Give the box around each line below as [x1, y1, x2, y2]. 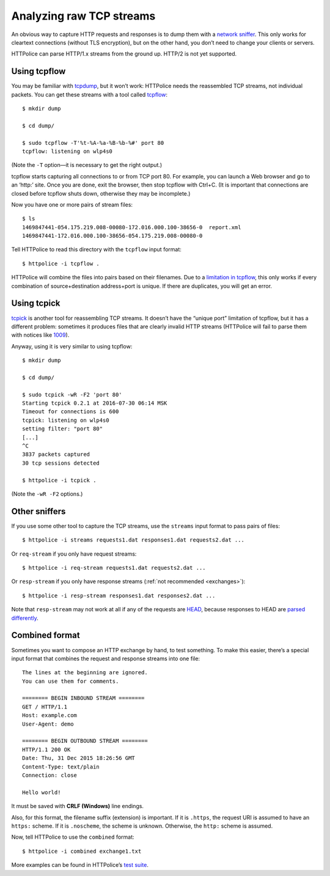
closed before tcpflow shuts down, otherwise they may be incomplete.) [11, 190, 191, 197]
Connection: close [22, 772, 78, 779]
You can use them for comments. [22, 677, 119, 685]
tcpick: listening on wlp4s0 [22, 416, 109, 424]
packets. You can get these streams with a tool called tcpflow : [11, 90, 168, 98]
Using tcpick [11, 298, 61, 309]
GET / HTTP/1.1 [22, 703, 68, 710]
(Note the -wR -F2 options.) [11, 490, 83, 498]
